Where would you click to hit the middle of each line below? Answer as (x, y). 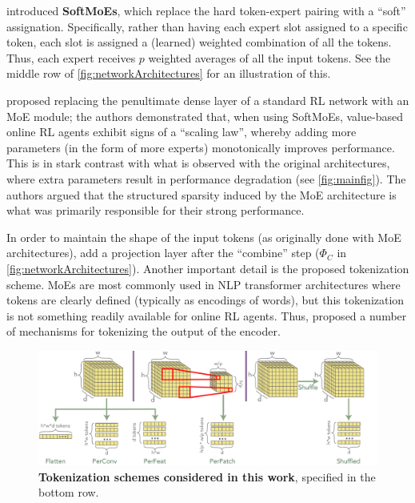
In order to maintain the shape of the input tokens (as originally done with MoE (204, 237)
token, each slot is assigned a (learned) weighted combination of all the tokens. (199, 42)
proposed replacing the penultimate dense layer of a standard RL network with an (208, 100)
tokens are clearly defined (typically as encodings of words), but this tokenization (206, 300)
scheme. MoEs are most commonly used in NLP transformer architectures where (204, 284)
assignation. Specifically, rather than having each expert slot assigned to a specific (207, 26)
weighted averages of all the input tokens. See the (269, 57)
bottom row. (69, 492)
